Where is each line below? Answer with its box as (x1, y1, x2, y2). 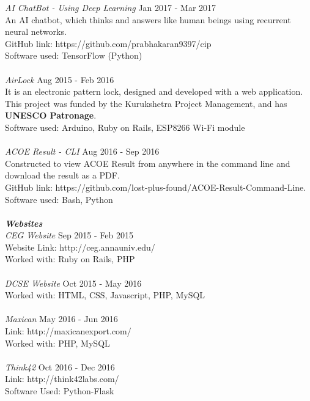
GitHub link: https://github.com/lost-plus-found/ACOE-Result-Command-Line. (5, 180, 306, 193)
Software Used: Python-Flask (5, 384, 114, 397)
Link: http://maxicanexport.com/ (5, 325, 131, 337)
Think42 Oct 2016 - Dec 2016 (5, 360, 115, 373)
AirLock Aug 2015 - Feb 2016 (5, 73, 114, 86)
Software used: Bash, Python (5, 193, 113, 205)
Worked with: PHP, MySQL (5, 336, 110, 349)
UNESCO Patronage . (5, 109, 97, 122)
